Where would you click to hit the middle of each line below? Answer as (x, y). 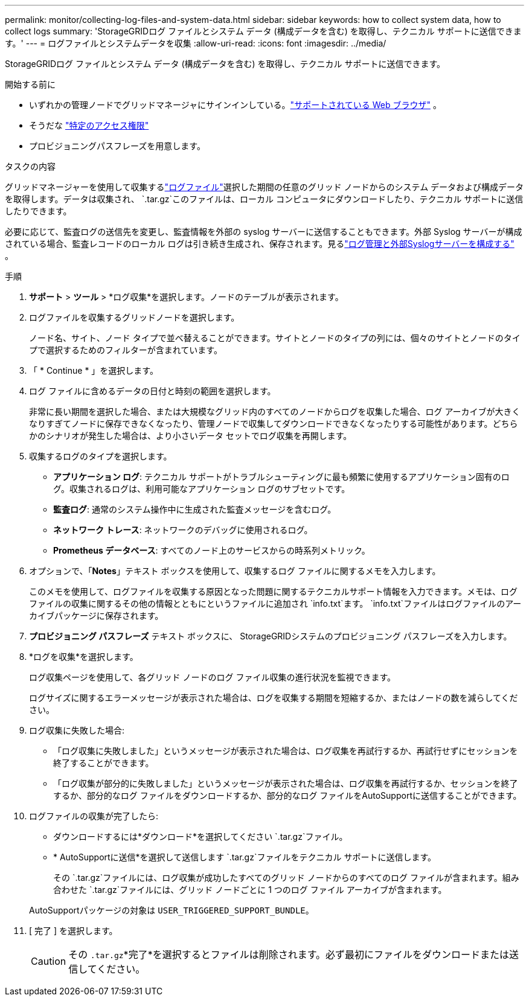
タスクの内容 (30, 166)
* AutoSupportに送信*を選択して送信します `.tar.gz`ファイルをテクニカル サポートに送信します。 (245, 857)
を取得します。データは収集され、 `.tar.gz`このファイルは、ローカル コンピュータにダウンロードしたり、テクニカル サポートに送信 (264, 199)
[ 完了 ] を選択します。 (73, 931)
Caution (49, 961)
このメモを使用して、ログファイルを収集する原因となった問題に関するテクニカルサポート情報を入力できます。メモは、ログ (274, 591)
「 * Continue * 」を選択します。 (94, 370)
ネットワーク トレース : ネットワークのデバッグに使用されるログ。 (183, 530)
